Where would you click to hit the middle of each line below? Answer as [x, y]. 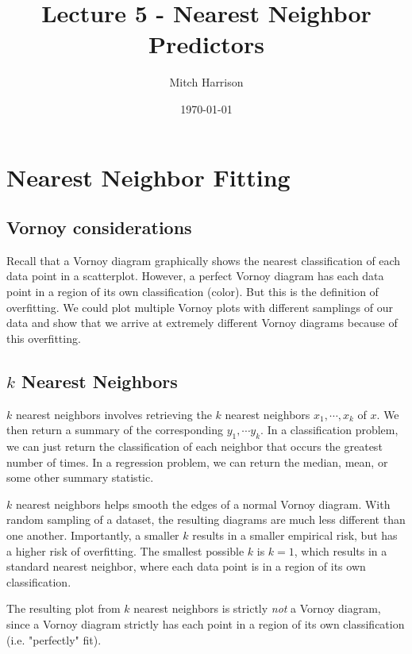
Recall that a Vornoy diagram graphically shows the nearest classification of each [204, 260]
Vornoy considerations [99, 227]
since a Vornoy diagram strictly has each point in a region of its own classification [206, 623]
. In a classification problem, [329, 430]
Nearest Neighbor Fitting [148, 177]
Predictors [206, 44]
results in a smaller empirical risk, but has [295, 535]
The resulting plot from [64, 608]
